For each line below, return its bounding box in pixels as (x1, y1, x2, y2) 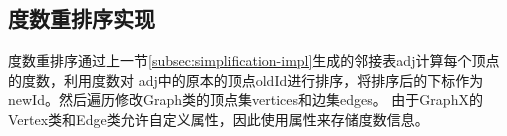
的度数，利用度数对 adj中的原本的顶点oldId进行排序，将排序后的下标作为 (8, 69, 484, 90)
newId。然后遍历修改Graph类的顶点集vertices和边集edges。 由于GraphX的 (8, 89, 483, 110)
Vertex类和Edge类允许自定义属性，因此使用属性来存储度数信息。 (8, 108, 429, 129)
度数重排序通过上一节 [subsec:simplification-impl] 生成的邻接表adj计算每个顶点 (8, 50, 500, 71)
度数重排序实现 (8, 3, 155, 34)
